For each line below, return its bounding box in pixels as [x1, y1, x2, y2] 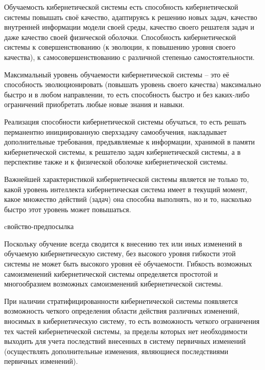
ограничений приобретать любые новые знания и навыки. [4, 99, 185, 110]
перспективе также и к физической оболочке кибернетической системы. [4, 156, 228, 167]
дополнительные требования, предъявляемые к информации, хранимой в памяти [4, 136, 255, 147]
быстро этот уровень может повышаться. [4, 203, 131, 214]
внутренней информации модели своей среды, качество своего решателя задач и [4, 22, 254, 32]
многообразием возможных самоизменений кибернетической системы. [4, 278, 223, 289]
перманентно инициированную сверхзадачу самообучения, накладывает [4, 126, 227, 137]
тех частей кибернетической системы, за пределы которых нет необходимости [4, 325, 248, 336]
